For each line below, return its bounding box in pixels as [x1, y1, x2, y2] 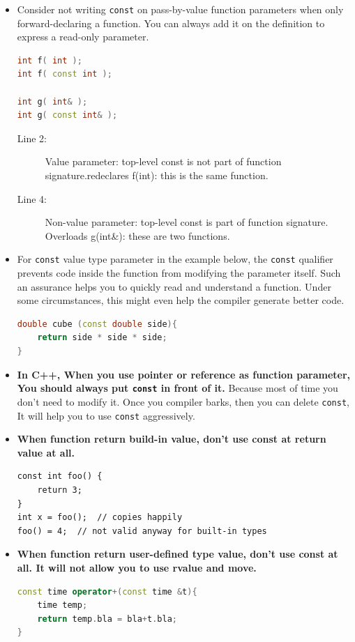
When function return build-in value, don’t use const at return [17, 431, 326, 446]
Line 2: [17, 130, 47, 145]
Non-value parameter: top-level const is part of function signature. [45, 215, 328, 229]
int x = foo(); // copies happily [17, 512, 183, 523]
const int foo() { [17, 471, 103, 482]
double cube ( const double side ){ [17, 319, 177, 329]
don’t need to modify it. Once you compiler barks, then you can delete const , [17, 394, 349, 408]
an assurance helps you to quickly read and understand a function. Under [17, 279, 331, 293]
